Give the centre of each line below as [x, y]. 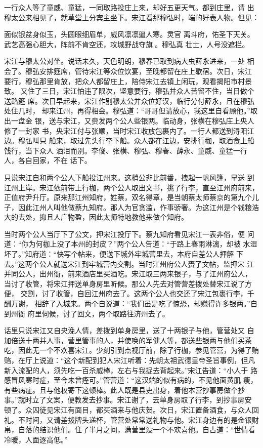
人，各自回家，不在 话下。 [48, 160]
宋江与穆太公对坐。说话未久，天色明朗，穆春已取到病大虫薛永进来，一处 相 [129, 61]
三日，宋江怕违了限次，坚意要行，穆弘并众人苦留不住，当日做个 [148, 91]
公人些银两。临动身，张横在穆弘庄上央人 [187, 120]
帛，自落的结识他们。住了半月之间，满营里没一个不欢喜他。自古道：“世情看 [130, 430]
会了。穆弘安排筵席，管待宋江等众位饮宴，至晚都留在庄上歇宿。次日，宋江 [128, 71]
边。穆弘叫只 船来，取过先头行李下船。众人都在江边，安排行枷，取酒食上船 [129, 140]
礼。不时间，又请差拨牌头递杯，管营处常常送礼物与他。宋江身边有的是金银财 [131, 419]
